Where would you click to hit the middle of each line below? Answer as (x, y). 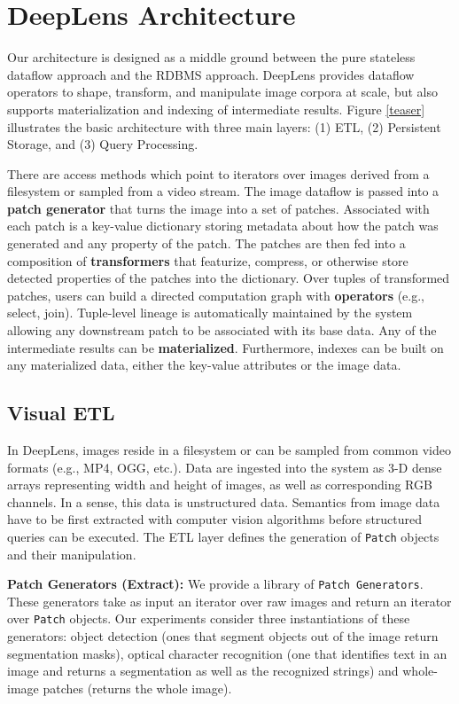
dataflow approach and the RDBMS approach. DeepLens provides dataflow (211, 74)
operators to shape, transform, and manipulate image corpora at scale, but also (222, 92)
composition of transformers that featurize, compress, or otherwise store (208, 260)
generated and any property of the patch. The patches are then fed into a (206, 243)
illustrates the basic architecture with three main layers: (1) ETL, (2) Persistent (224, 126)
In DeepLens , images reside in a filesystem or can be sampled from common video (229, 450)
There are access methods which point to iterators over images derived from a (218, 173)
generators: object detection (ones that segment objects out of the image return (223, 636)
